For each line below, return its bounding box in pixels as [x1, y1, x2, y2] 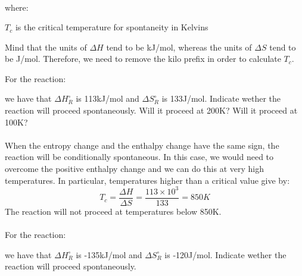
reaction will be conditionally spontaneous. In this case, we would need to [5, 150, 274, 163]
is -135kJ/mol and [76, 248, 142, 261]
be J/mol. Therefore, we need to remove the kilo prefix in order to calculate [5, 52, 281, 65]
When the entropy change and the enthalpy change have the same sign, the [5, 139, 279, 151]
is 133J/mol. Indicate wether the [161, 92, 281, 105]
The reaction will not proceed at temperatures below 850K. [5, 205, 222, 217]
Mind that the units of [5, 40, 87, 53]
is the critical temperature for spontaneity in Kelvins [15, 21, 208, 33]
